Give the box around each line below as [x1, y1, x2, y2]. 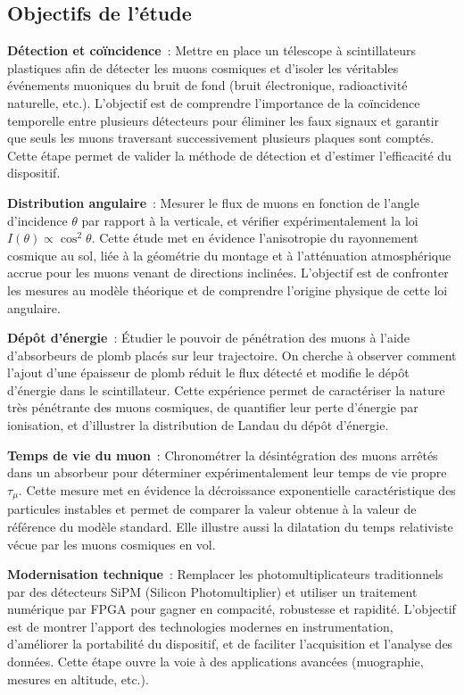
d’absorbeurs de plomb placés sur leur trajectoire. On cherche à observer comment [7, 345, 457, 364]
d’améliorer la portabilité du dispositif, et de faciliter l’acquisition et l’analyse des [7, 634, 453, 653]
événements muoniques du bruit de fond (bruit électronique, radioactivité [7, 76, 408, 95]
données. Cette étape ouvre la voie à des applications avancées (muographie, [7, 652, 424, 671]
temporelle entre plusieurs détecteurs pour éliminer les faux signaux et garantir [7, 111, 440, 129]
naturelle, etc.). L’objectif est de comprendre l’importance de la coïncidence [7, 93, 420, 112]
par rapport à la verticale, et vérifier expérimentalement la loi [81, 211, 418, 229]
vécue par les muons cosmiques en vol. [7, 534, 216, 553]
